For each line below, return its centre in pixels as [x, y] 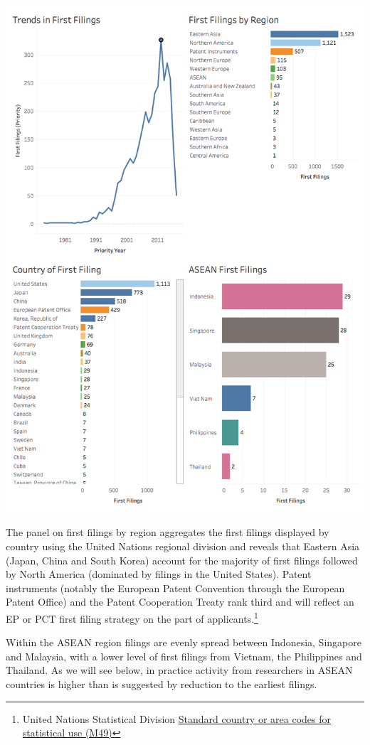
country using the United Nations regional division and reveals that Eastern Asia [183, 546]
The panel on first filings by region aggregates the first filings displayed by [168, 532]
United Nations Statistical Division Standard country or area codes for [176, 718]
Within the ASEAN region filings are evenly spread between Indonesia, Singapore [184, 642]
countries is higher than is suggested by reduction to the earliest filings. [162, 684]
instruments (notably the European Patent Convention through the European [175, 588]
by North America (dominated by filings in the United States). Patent [159, 574]
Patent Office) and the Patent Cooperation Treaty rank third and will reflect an [180, 602]
